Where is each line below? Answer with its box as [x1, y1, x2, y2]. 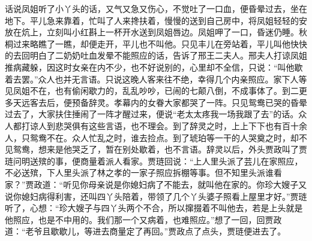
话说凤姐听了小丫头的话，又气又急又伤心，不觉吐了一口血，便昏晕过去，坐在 [5, 2, 307, 14]
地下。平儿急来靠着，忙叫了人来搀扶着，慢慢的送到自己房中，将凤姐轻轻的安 [5, 14, 307, 26]
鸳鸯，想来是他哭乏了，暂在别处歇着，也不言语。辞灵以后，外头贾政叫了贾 [13, 143, 307, 155]
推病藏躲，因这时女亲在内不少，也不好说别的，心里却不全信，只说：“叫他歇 [5, 60, 303, 73]
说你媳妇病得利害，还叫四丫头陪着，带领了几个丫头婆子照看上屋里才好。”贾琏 [5, 190, 307, 202]
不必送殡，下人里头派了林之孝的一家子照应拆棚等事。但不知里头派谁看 [5, 166, 282, 179]
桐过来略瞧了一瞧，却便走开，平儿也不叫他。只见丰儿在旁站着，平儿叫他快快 [5, 37, 307, 50]
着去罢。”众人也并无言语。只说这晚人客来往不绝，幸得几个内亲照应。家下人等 [5, 72, 307, 85]
